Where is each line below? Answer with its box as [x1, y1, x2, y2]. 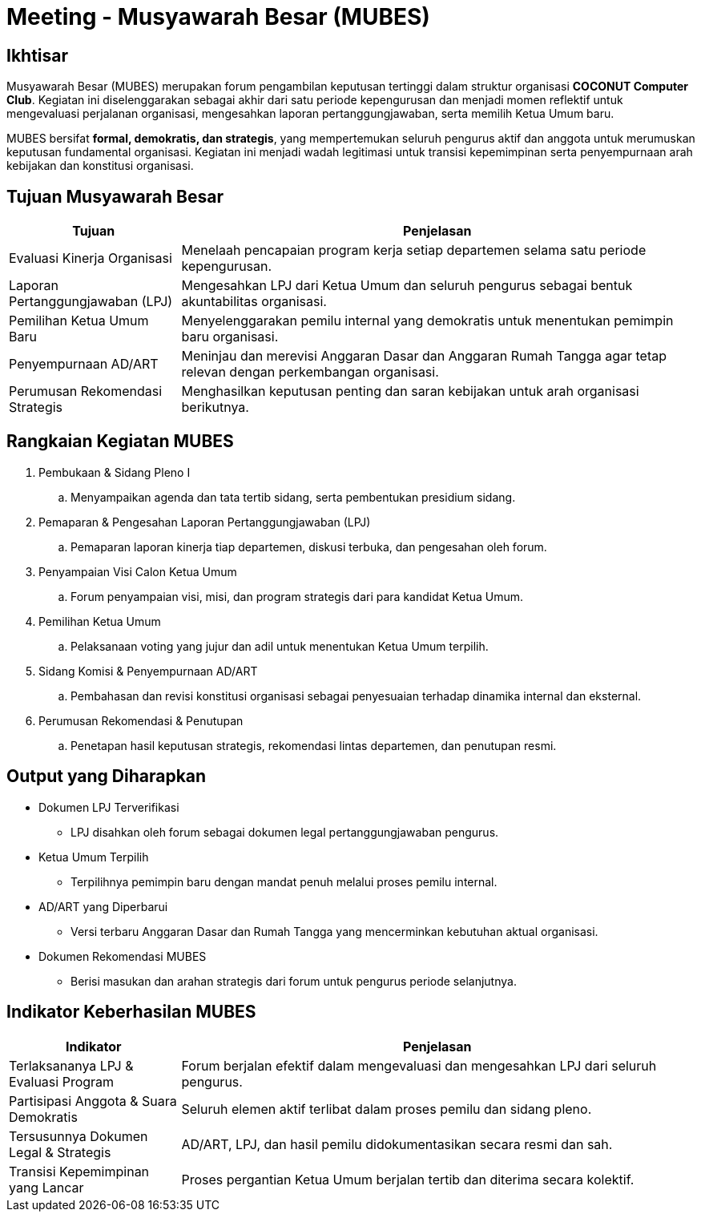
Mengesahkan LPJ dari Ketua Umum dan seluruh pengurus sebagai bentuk [181, 277, 633, 294]
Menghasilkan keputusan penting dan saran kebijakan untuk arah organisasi [181, 383, 639, 400]
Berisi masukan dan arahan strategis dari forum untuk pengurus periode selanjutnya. [71, 974, 517, 988]
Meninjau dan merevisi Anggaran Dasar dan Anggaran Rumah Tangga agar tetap [181, 348, 667, 365]
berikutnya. [181, 399, 249, 416]
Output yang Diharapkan [6, 766, 207, 787]
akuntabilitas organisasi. [181, 293, 327, 310]
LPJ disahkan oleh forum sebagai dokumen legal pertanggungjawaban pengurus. [71, 825, 499, 839]
